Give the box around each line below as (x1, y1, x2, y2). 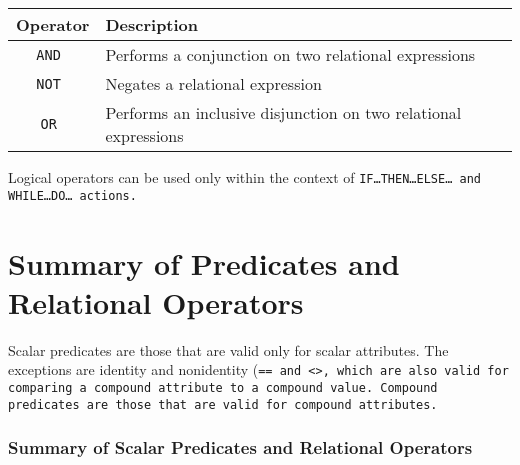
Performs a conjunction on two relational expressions (105, 43, 476, 66)
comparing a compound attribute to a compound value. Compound (8, 380, 438, 395)
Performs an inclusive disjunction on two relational (105, 101, 462, 124)
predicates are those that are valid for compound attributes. (8, 397, 438, 412)
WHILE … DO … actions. (8, 188, 137, 203)
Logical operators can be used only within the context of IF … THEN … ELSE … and (8, 167, 481, 187)
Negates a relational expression (105, 72, 322, 95)
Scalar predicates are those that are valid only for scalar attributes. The (8, 339, 449, 360)
